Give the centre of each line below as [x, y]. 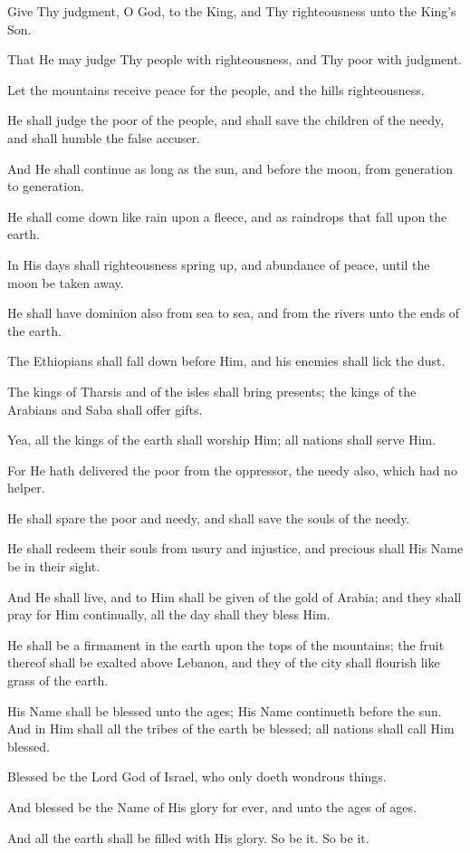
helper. [26, 488]
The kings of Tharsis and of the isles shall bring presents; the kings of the [212, 391]
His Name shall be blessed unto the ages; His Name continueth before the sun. [225, 710]
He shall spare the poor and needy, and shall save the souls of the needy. [209, 518]
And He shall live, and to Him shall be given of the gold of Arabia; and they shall [235, 596]
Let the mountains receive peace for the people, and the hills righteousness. [216, 89]
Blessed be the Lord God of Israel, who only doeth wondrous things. [197, 776]
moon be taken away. [66, 282]
